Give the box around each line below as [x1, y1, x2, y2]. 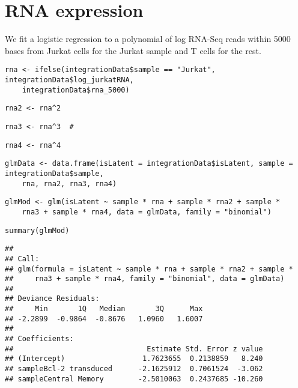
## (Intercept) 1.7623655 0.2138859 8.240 [5, 354, 263, 363]
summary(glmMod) [5, 226, 70, 235]
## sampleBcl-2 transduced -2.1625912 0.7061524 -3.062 [5, 365, 263, 374]
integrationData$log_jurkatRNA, [5, 75, 134, 84]
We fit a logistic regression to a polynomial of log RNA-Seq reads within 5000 [5, 32, 291, 45]
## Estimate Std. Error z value [5, 344, 263, 353]
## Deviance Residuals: [5, 294, 100, 303]
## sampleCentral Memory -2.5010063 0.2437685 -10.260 [5, 374, 263, 383]
